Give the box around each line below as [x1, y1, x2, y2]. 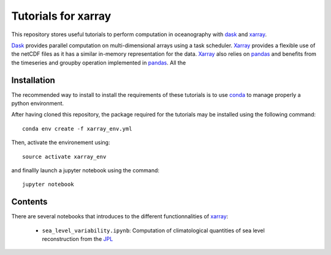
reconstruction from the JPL [42, 235, 113, 243]
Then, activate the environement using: [11, 139, 110, 147]
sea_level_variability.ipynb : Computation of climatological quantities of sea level [42, 227, 265, 234]
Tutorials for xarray [11, 9, 112, 23]
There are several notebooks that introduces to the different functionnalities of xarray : [11, 213, 229, 220]
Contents [11, 197, 48, 207]
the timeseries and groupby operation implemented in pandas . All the [11, 59, 186, 66]
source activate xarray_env [22, 153, 107, 160]
